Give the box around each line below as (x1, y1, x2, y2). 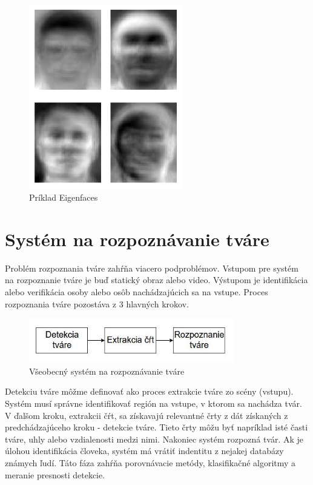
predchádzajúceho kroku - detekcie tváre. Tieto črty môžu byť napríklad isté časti (5, 421, 308, 433)
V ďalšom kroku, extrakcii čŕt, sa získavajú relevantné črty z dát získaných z (5, 409, 288, 421)
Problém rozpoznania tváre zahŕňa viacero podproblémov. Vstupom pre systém (5, 261, 298, 274)
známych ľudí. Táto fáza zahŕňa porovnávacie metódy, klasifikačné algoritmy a (5, 456, 296, 469)
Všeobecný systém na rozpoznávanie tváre (29, 364, 185, 377)
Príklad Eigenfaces (29, 191, 98, 204)
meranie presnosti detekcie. (5, 468, 105, 481)
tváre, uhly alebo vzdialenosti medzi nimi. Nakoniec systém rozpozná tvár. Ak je (5, 432, 304, 445)
